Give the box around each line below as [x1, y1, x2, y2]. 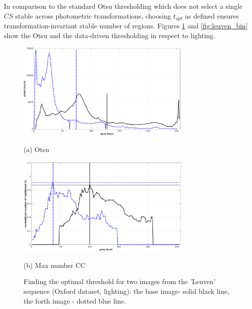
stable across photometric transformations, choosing [15, 10, 171, 21]
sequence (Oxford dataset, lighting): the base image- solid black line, [24, 286, 229, 296]
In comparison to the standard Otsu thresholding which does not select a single [4, 1, 243, 11]
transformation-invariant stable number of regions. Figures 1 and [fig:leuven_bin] [4, 21, 248, 31]
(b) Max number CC [24, 260, 86, 270]
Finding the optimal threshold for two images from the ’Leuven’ [24, 276, 216, 287]
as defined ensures [185, 10, 239, 21]
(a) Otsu [24, 144, 50, 154]
